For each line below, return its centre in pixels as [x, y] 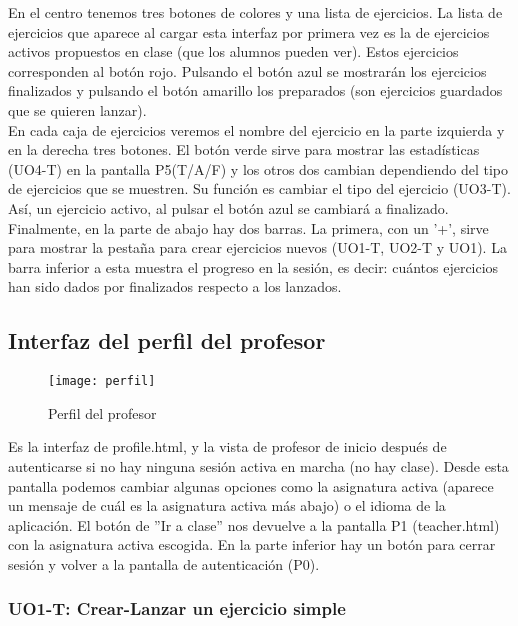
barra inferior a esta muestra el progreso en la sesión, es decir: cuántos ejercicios [253, 266]
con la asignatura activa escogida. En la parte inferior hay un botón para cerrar [252, 544]
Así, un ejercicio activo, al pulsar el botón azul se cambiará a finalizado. [228, 207]
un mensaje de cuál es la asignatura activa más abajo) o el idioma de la [227, 505]
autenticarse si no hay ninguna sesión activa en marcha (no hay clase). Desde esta [258, 465]
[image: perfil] [102, 381]
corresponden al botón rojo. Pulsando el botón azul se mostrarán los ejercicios [247, 70]
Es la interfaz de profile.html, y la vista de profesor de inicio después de [227, 446]
